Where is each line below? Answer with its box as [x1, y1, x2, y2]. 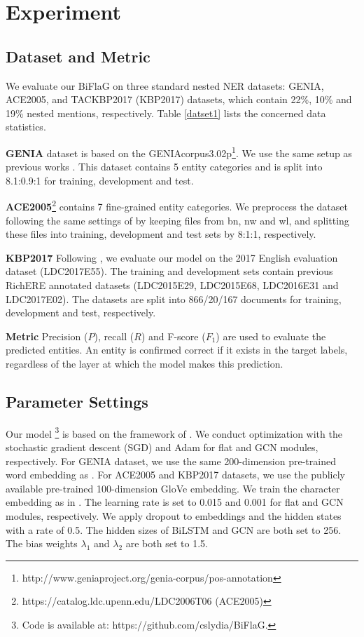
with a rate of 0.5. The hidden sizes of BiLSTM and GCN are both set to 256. [6, 522, 342, 537]
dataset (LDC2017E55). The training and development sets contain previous [6, 264, 333, 279]
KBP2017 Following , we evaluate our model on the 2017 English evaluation [6, 250, 338, 264]
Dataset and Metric [6, 45, 150, 67]
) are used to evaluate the [216, 328, 326, 343]
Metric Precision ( [6, 328, 88, 343]
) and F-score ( [141, 328, 206, 343]
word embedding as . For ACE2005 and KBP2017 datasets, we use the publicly [6, 467, 345, 482]
